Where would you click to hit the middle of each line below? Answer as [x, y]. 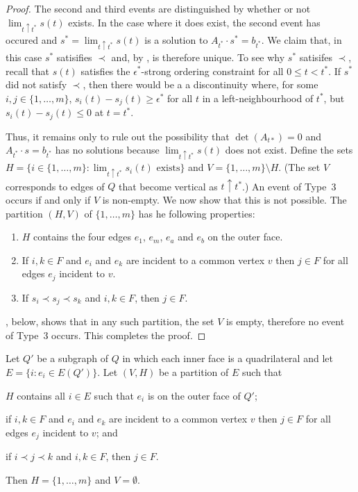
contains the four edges [83, 237]
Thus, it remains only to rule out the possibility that [118, 136]
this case [24, 57]
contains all [41, 395]
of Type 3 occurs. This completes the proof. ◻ [106, 335]
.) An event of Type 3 [289, 186]
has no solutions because [107, 150]
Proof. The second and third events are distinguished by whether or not [158, 8]
